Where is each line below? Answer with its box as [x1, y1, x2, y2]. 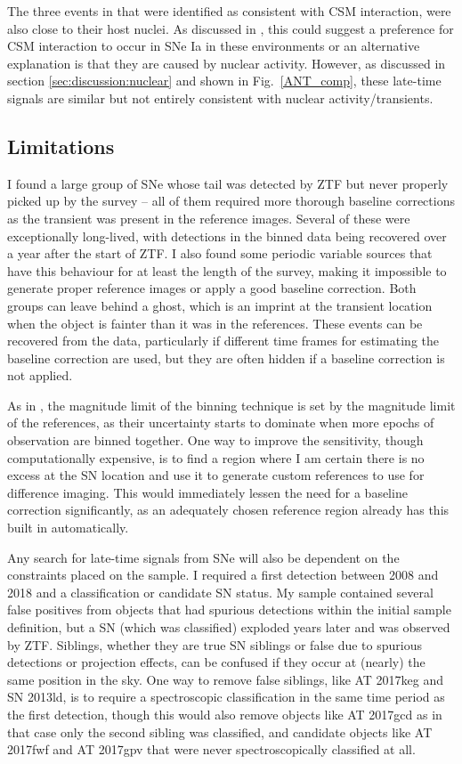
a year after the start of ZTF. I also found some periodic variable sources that [7, 244, 433, 263]
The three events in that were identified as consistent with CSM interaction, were [7, 2, 451, 20]
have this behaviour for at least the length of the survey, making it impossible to [7, 261, 447, 280]
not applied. [7, 366, 73, 385]
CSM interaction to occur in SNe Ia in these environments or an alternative [7, 37, 420, 55]
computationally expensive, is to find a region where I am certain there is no [7, 448, 425, 467]
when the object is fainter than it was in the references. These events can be [7, 313, 423, 332]
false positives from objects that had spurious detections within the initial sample [7, 600, 451, 619]
